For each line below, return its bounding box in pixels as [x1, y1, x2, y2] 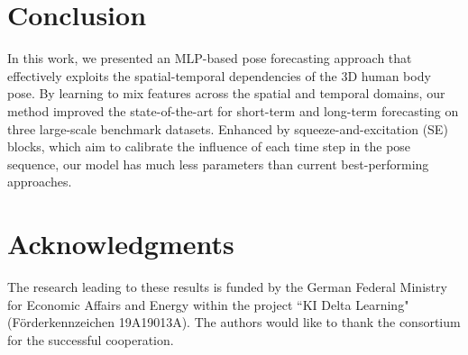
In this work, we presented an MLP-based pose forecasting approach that [7, 49, 412, 68]
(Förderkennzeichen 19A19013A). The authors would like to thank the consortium [7, 313, 461, 332]
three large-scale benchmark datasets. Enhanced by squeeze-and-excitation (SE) [7, 119, 448, 138]
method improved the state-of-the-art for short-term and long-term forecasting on [7, 101, 459, 120]
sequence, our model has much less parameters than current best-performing [7, 154, 429, 173]
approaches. [7, 172, 72, 191]
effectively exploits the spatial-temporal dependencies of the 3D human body [7, 66, 431, 85]
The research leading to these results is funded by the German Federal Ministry [7, 278, 447, 296]
